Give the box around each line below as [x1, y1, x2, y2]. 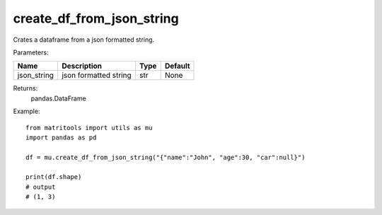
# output [25, 182, 56, 191]
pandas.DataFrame [30, 94, 86, 103]
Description [61, 61, 103, 71]
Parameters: [13, 48, 49, 57]
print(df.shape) [25, 173, 82, 181]
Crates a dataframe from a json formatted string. [13, 35, 155, 44]
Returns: [13, 84, 38, 93]
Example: [13, 107, 40, 116]
